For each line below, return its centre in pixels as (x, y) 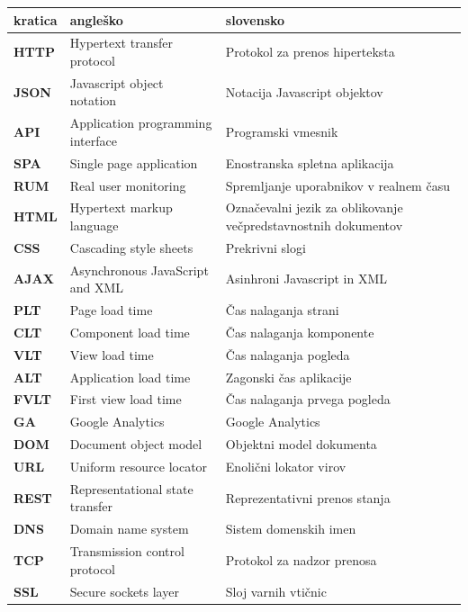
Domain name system (129, 529)
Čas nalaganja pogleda (288, 354)
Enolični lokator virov (286, 466)
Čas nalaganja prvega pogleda (308, 399)
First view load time (126, 399)
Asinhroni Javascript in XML (306, 279)
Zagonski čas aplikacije (288, 377)
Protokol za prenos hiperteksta (310, 52)
